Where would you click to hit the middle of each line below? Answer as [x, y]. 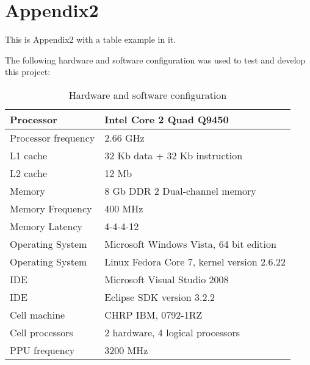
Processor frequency [52, 137]
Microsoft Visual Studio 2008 [167, 279]
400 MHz [124, 208]
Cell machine [38, 314]
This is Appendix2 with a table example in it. [91, 39]
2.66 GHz [124, 137]
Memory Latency [46, 226]
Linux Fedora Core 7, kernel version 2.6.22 [195, 261]
